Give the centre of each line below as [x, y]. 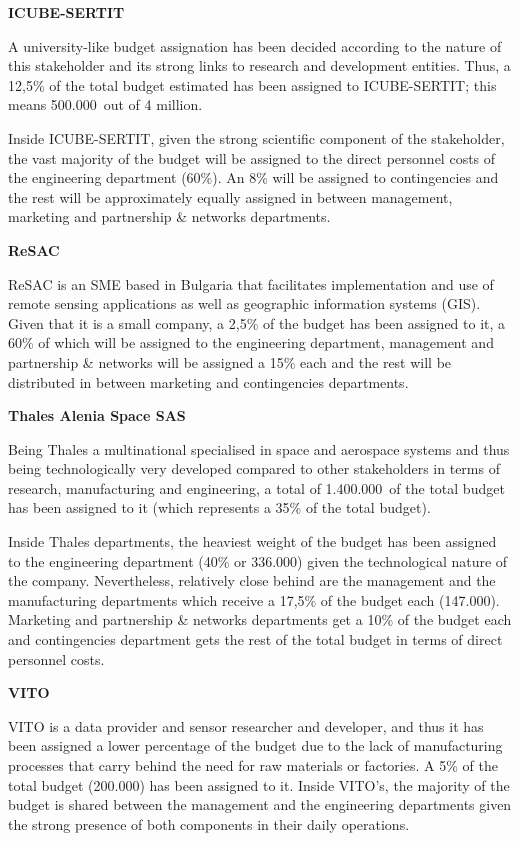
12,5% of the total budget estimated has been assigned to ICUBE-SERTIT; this [252, 84]
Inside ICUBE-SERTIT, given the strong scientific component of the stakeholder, [256, 137]
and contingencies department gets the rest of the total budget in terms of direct [255, 639]
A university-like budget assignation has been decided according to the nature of [255, 45]
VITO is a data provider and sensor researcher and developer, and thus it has [246, 725]
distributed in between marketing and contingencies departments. [208, 381]
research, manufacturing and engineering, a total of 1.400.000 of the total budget [256, 487]
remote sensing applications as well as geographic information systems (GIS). [244, 303]
